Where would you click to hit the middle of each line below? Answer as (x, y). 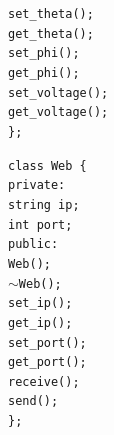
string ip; (44, 204)
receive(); (44, 381)
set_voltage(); (58, 92)
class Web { (47, 165)
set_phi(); (44, 53)
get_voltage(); (58, 112)
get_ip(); (40, 322)
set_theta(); (51, 14)
